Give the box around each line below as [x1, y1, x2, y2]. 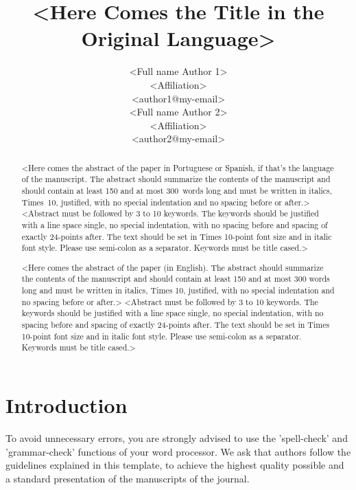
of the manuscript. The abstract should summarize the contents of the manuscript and [21, 173, 331, 185]
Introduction [5, 391, 128, 419]
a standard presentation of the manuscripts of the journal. [5, 471, 250, 485]
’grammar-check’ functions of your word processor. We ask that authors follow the [5, 444, 351, 458]
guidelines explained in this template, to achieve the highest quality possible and [5, 458, 344, 472]
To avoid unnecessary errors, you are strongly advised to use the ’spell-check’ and [5, 431, 348, 445]
